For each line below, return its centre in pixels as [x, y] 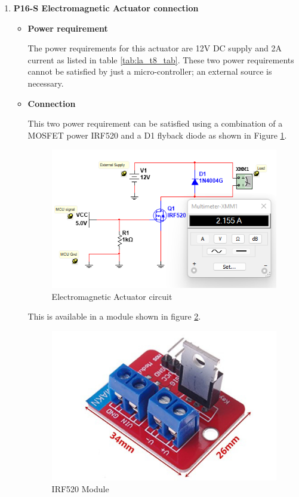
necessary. [46, 83]
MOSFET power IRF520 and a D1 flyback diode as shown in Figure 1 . [157, 135]
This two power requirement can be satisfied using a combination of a [155, 123]
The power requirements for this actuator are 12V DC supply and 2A [155, 48]
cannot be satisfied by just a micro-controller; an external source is [150, 71]
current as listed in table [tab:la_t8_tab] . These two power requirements [161, 59]
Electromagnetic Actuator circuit [112, 296]
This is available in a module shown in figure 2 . [114, 316]
